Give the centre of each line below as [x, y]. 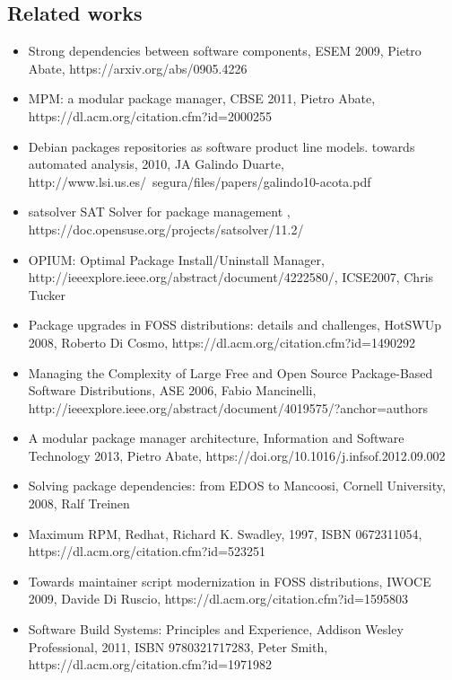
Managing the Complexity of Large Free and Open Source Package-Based [230, 372]
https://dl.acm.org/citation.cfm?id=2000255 [150, 115]
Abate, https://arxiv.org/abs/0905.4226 [138, 68]
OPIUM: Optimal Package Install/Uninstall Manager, [176, 259]
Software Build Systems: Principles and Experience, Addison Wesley [216, 629]
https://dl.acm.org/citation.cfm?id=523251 [147, 551]
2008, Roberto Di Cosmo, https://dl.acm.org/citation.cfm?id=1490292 [222, 342]
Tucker [47, 294]
